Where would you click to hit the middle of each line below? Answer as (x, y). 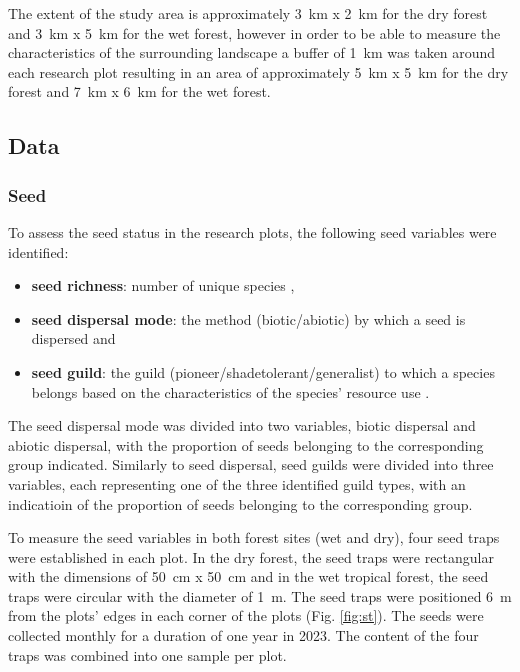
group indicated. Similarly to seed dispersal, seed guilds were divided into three (251, 464)
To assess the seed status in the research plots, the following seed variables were (252, 231)
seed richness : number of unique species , (163, 285)
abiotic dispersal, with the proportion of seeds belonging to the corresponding (246, 444)
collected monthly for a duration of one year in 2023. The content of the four (243, 635)
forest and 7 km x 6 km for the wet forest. (139, 91)
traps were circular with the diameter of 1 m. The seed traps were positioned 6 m (260, 595)
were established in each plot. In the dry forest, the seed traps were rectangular (251, 556)
